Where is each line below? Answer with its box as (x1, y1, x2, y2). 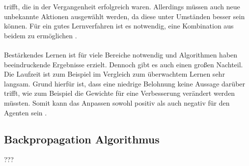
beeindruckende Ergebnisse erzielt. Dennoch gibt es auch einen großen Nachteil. (4, 59, 243, 69)
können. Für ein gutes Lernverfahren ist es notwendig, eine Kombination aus (4, 21, 234, 31)
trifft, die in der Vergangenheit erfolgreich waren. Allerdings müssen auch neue (4, 1, 240, 11)
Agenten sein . (4, 107, 47, 117)
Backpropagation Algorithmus (4, 131, 160, 146)
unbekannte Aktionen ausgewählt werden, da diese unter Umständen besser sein (4, 11, 245, 21)
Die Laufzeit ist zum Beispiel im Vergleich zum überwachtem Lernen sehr (4, 69, 225, 79)
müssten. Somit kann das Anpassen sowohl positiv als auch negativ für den (4, 97, 230, 108)
